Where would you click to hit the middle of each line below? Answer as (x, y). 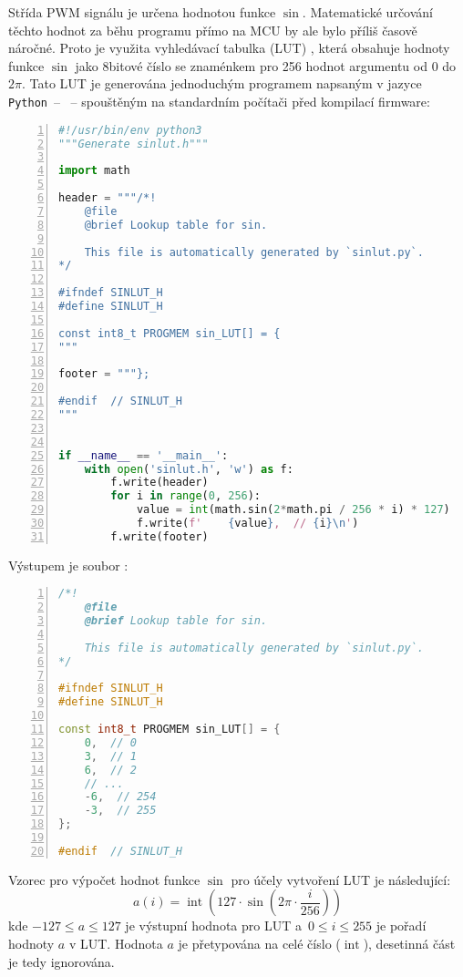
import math (94, 171)
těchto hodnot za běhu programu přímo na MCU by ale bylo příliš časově (213, 30)
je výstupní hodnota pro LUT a (213, 926)
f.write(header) (159, 483)
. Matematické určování (367, 12)
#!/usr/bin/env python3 (130, 130)
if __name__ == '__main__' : (144, 455)
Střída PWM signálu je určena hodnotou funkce (142, 12)
